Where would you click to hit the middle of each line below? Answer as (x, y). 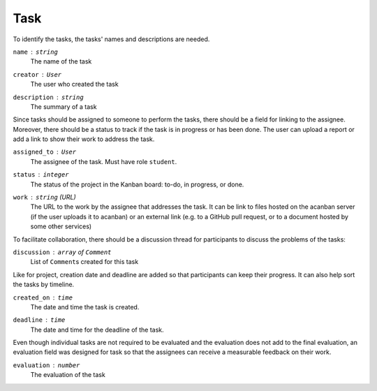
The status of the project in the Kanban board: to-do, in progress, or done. (137, 184)
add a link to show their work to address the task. (84, 139)
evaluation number (46, 365)
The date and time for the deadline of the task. (97, 330)
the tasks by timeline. (44, 285)
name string (36, 52)
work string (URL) (44, 197)
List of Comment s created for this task (84, 262)
